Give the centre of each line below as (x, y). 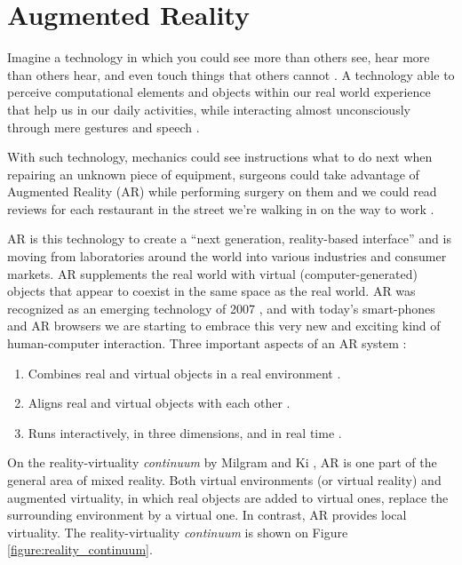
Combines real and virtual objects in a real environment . (184, 373)
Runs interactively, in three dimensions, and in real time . (185, 432)
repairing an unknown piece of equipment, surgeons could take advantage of (213, 174)
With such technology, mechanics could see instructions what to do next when (220, 157)
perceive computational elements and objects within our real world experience (219, 92)
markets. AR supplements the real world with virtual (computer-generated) (212, 273)
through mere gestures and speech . (104, 127)
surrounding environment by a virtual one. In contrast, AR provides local (207, 515)
